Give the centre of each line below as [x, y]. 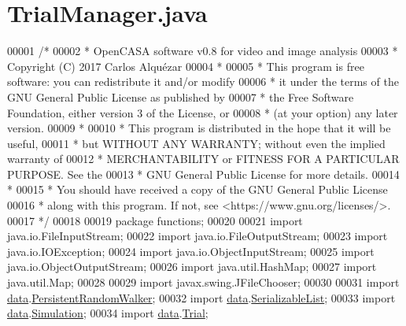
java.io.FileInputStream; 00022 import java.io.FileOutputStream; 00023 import [197, 236]
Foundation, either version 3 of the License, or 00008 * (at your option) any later [203, 112]
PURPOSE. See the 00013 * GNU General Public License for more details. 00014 [203, 174]
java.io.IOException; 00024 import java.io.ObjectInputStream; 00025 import [191, 251]
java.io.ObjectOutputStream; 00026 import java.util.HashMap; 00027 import [192, 267]
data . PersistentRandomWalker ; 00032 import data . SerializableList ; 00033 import [201, 297]
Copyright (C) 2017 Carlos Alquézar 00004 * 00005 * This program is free [186, 66]
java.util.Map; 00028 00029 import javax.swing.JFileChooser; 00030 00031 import [203, 282]
